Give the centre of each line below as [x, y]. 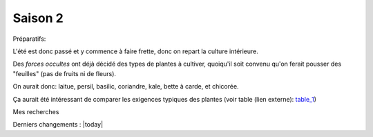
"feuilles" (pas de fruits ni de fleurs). [65, 73]
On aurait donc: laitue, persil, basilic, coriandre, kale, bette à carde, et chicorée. [126, 86]
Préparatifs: [29, 39]
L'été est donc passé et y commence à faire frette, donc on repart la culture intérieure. [136, 51]
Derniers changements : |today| [58, 125]
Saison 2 [38, 18]
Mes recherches [36, 111]
